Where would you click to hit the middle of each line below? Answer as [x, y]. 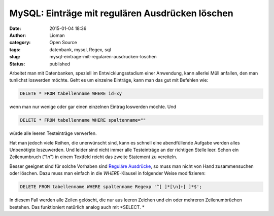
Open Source [63, 43]
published [60, 64]
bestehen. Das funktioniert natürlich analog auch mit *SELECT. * [77, 207]
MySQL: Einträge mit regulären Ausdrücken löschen [121, 13]
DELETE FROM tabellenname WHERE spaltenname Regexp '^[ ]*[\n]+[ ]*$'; [111, 187]
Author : [18, 35]
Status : [17, 64]
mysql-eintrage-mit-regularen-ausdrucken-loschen [103, 57]
